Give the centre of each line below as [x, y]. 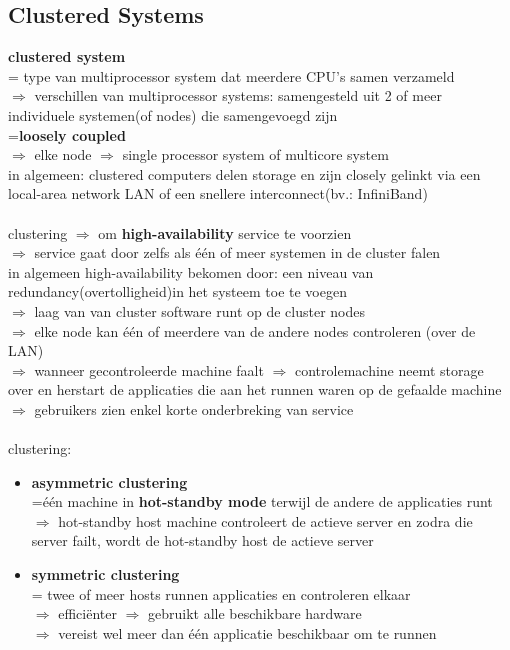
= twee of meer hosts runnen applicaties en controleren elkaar [221, 593]
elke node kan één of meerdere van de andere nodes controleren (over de [255, 330]
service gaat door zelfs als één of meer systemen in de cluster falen [237, 252]
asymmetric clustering [109, 481]
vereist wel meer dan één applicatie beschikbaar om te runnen [247, 632]
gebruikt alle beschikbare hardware [255, 613]
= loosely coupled [67, 134]
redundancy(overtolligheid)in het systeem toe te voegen [177, 291]
